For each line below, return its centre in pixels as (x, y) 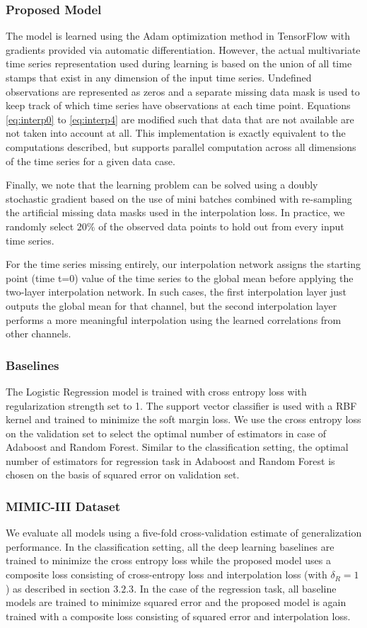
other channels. (39, 333)
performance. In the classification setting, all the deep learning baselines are (170, 546)
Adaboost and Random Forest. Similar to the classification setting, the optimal (177, 447)
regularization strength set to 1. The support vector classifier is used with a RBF (181, 405)
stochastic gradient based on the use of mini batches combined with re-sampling (179, 198)
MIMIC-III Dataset (63, 506)
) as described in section (58, 588)
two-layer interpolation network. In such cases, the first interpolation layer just (176, 292)
